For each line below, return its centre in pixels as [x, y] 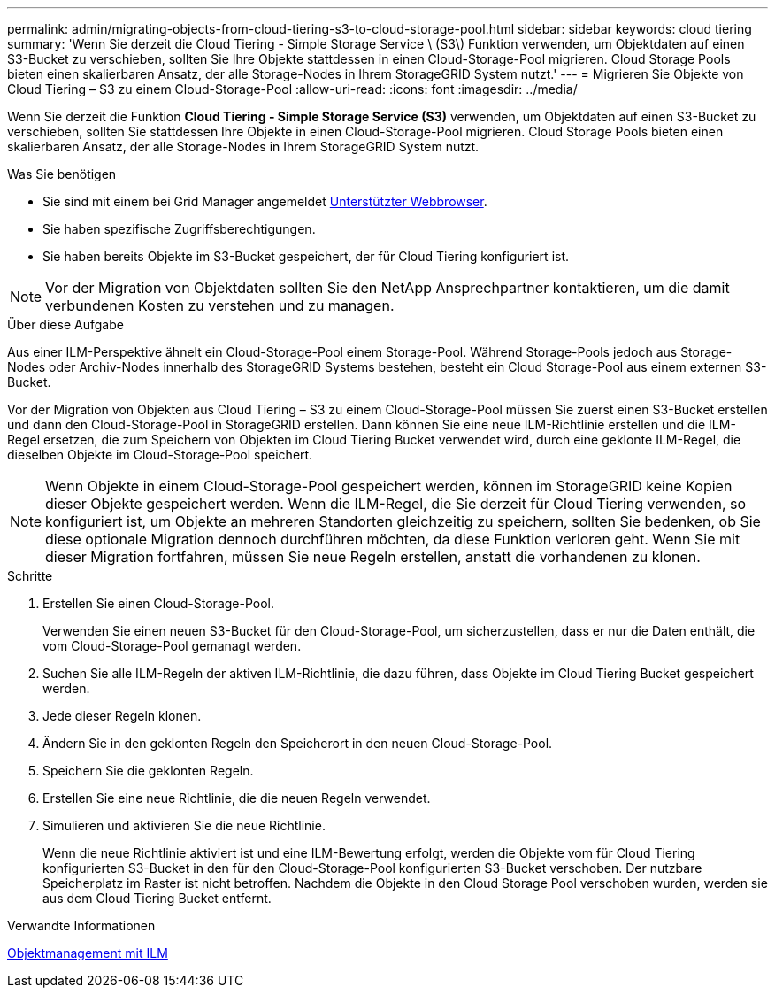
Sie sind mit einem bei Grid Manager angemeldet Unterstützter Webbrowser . [265, 201]
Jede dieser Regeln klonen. [122, 716]
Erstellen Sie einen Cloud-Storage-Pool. [159, 603]
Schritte [30, 576]
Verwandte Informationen [81, 926]
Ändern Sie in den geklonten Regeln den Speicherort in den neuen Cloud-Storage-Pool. [298, 743]
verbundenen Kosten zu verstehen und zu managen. [220, 305]
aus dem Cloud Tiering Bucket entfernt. [157, 898]
